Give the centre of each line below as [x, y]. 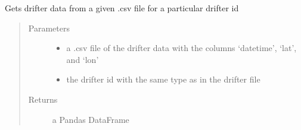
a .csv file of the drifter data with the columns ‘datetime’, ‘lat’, [181, 48]
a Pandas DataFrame [91, 119]
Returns [43, 99]
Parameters [49, 28]
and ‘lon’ [83, 59]
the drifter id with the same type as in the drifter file [163, 79]
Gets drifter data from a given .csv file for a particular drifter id [122, 8]
